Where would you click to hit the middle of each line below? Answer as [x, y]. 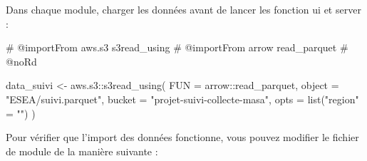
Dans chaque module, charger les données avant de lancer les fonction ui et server [183, 9]
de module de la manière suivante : [82, 151]
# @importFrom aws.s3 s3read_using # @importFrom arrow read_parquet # [177, 47]
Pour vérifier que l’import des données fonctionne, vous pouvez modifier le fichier [182, 137]
